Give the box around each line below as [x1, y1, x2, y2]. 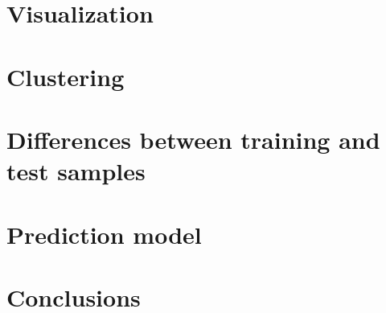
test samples [6, 154, 146, 187]
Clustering [6, 60, 125, 93]
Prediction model [6, 217, 202, 250]
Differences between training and [6, 122, 380, 155]
